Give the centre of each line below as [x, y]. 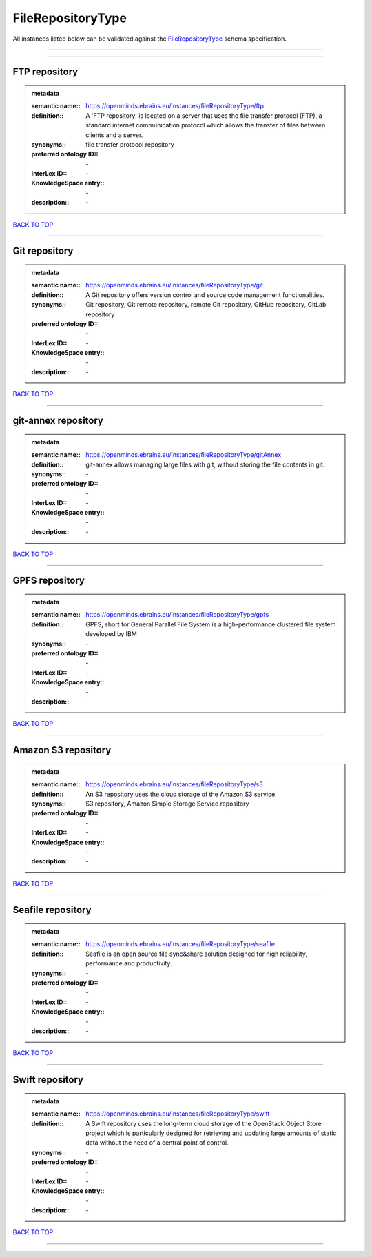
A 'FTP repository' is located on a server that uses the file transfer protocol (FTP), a [204, 115]
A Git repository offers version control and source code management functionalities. [205, 295]
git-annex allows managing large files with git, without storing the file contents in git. [205, 464]
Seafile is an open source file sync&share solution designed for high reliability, [197, 954]
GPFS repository [49, 581]
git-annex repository [58, 421]
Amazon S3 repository [62, 750]
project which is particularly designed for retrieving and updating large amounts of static [211, 1133]
